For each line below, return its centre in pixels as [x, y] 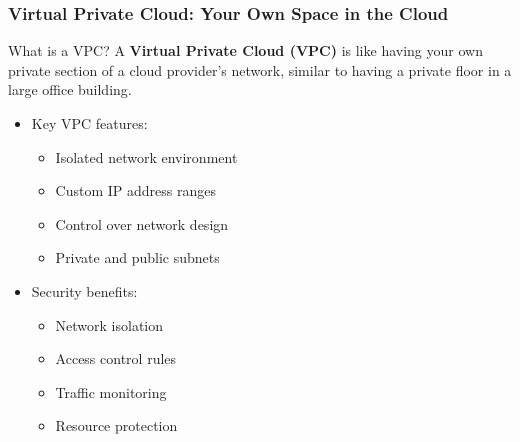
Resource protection [116, 425]
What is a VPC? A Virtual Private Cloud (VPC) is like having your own [245, 50]
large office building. [70, 89]
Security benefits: [84, 290]
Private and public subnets [137, 257]
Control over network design [142, 223]
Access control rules [116, 358]
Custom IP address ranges [135, 190]
